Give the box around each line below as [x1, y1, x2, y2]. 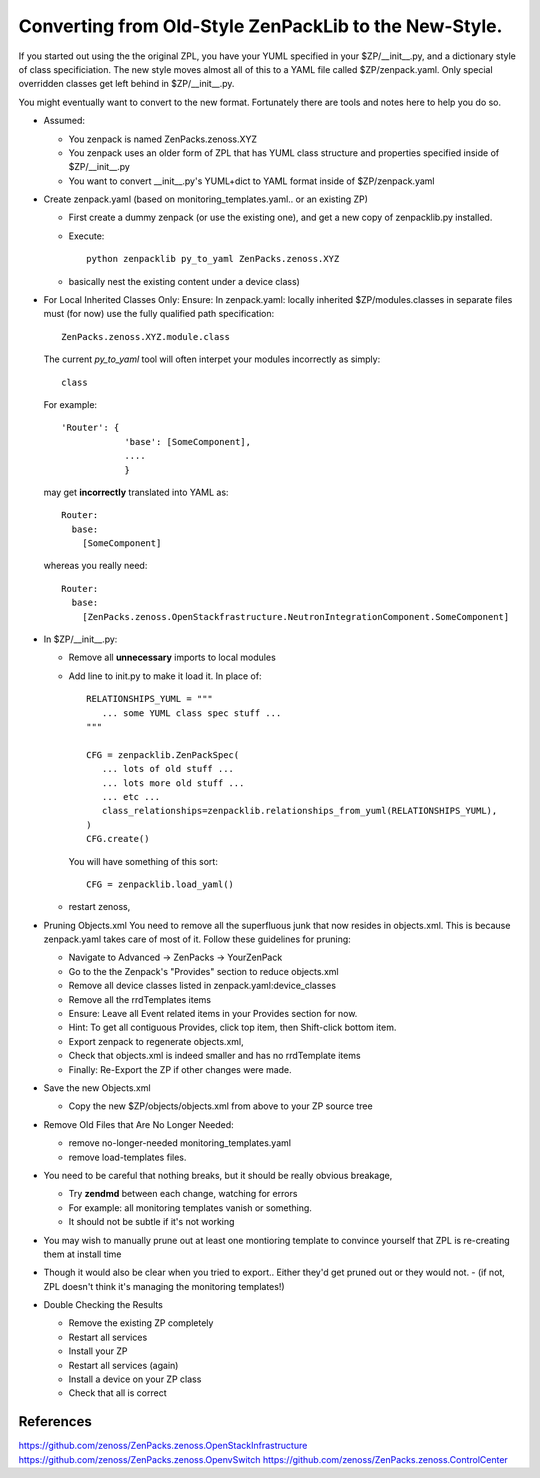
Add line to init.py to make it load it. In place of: [68, 670, 262, 682]
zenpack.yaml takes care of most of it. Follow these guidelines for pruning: [43, 933, 352, 945]
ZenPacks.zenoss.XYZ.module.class [61, 331, 230, 342]
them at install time [43, 1248, 122, 1260]
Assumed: [43, 115, 85, 127]
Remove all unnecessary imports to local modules [68, 651, 277, 664]
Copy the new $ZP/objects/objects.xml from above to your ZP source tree [68, 1100, 374, 1112]
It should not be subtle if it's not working [68, 1216, 235, 1228]
